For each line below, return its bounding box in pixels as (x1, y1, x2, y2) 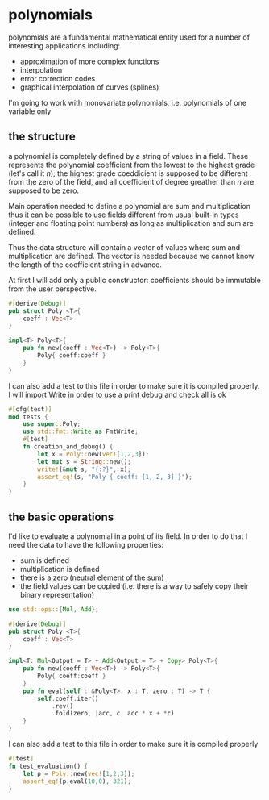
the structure (8, 130, 77, 144)
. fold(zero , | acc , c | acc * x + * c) (51, 710, 175, 718)
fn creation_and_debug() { (23, 443, 114, 451)
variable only (8, 106, 52, 116)
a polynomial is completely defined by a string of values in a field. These (8, 151, 249, 160)
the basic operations (8, 510, 114, 523)
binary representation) (19, 590, 95, 599)
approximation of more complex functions (19, 56, 159, 66)
